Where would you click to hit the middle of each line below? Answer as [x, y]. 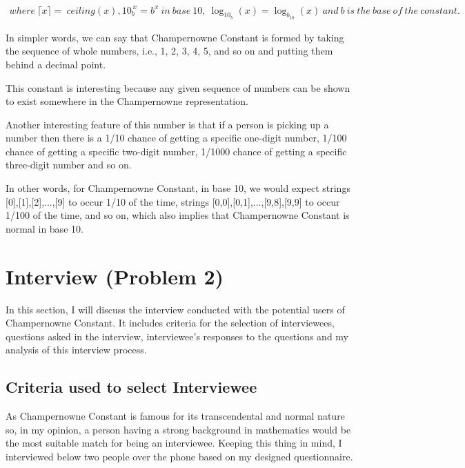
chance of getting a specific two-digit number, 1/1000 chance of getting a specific [176, 151]
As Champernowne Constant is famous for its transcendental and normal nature [175, 416]
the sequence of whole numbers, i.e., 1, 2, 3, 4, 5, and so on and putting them [169, 51]
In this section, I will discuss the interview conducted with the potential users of [175, 309]
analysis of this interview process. [76, 350]
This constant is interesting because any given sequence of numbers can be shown [178, 87]
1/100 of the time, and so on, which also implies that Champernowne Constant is [178, 215]
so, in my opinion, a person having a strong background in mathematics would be [178, 429]
